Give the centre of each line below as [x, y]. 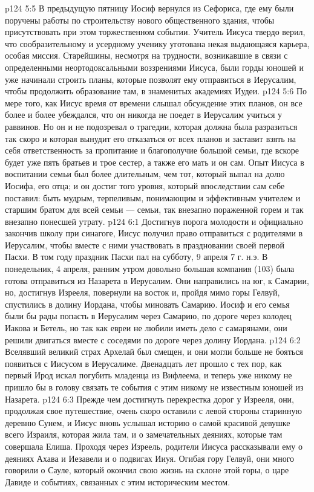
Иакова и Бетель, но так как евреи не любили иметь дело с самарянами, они [146, 328]
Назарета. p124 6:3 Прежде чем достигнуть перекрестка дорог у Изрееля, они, [150, 399]
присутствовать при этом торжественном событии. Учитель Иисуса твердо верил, [155, 32]
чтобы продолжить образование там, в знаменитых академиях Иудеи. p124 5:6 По [156, 91]
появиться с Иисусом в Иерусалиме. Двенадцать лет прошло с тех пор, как [143, 363]
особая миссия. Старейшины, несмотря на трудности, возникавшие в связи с [146, 55]
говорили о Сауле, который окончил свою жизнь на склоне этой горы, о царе [147, 470]
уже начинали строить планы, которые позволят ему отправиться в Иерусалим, [151, 79]
